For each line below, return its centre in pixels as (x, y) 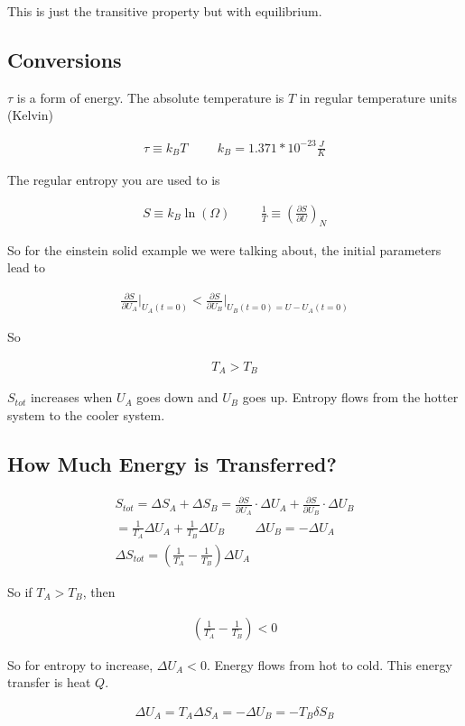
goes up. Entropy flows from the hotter (350, 397)
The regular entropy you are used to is (114, 180)
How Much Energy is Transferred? (172, 464)
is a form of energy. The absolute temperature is (150, 97)
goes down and (177, 397)
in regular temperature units (378, 97)
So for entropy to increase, (80, 664)
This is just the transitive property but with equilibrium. (165, 11)
